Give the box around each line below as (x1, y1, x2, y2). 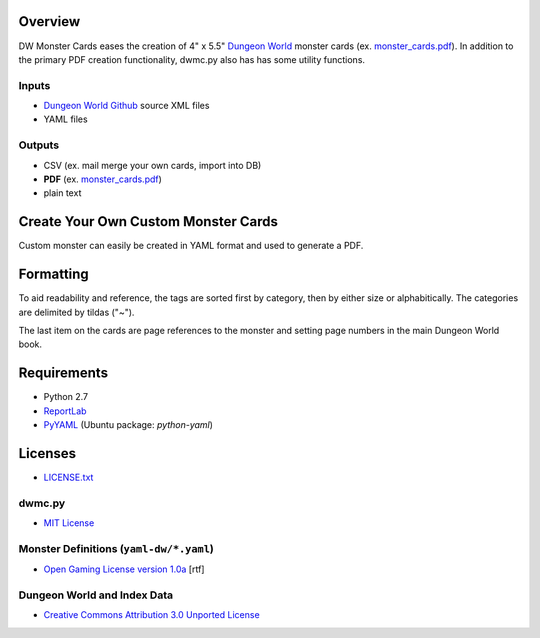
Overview (18, 13, 81, 30)
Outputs (18, 138, 60, 152)
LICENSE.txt (43, 471, 94, 483)
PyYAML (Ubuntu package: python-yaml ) (43, 419, 214, 431)
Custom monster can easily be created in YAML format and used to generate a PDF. (18, 240, 364, 252)
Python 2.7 (43, 391, 89, 403)
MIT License (43, 517, 95, 529)
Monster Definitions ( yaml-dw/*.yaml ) (18, 541, 214, 555)
